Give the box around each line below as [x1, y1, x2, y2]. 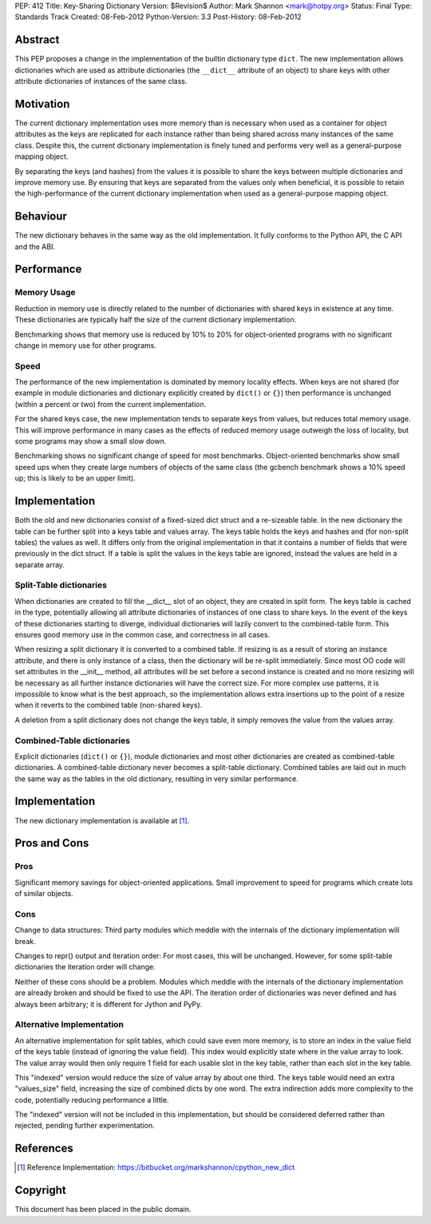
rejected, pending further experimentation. [14, 1121, 155, 1131]
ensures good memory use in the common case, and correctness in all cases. [14, 630, 271, 639]
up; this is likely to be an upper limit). [14, 473, 136, 483]
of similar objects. [14, 889, 73, 898]
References [14, 1142, 73, 1155]
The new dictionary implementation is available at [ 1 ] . [14, 815, 190, 825]
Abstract [14, 33, 60, 47]
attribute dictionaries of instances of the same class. [14, 77, 188, 86]
